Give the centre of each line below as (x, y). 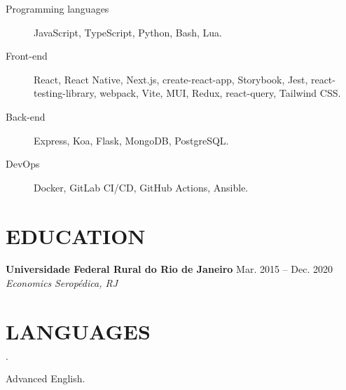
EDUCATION (76, 235)
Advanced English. (46, 378)
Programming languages (57, 8)
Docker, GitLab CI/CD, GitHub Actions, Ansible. (141, 187)
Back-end (26, 116)
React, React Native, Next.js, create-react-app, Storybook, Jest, (171, 79)
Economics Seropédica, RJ (62, 283)
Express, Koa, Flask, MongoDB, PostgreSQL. (131, 140)
